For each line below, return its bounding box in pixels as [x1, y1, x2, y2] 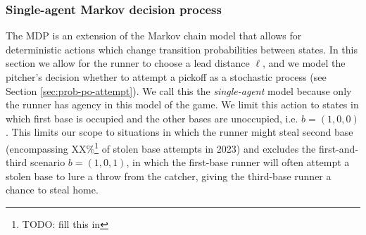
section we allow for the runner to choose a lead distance [6, 56, 250, 70]
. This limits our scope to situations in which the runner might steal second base [6, 125, 353, 139]
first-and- [318, 141, 359, 155]
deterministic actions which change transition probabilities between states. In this [6, 42, 358, 56]
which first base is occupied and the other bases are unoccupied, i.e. [6, 110, 298, 125]
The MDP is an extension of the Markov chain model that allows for [6, 28, 302, 43]
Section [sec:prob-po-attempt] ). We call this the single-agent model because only [6, 83, 352, 98]
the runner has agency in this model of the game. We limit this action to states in [6, 97, 359, 112]
